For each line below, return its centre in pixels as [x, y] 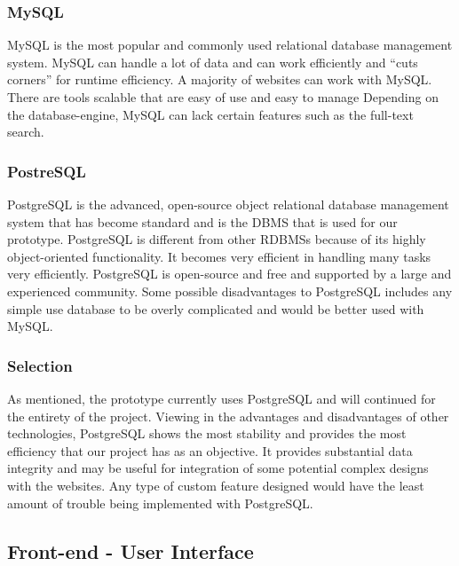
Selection [40, 365]
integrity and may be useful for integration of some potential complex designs [218, 468]
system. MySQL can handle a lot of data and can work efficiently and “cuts [213, 62]
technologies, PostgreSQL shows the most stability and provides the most [207, 433]
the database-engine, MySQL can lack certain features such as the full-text [210, 114]
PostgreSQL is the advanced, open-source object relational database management [228, 204]
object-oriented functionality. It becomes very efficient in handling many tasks [219, 256]
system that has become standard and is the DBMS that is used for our [202, 221]
